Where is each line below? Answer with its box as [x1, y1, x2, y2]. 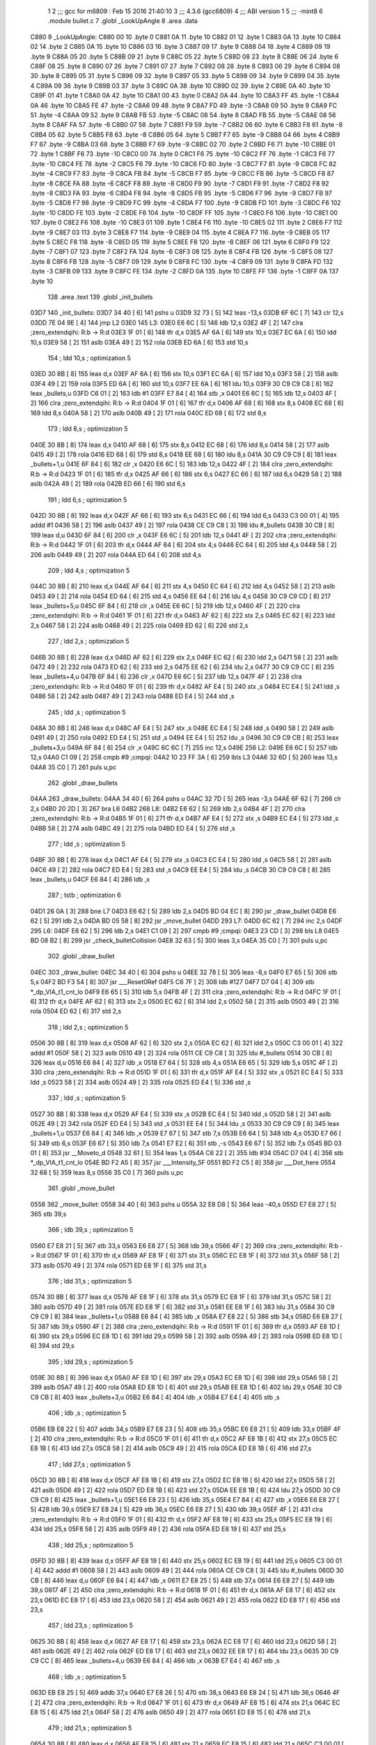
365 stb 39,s [30, 1210, 67, 1218]
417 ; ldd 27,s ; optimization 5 [47, 1460, 132, 1469]
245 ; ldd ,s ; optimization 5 [47, 708, 126, 716]
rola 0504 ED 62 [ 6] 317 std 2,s [30, 1007, 122, 1016]
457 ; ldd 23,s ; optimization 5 [47, 1621, 134, 1630]
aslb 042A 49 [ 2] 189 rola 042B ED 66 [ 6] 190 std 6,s [30, 480, 186, 488]
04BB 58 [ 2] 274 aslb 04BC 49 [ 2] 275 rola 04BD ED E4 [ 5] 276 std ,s [30, 824, 236, 832]
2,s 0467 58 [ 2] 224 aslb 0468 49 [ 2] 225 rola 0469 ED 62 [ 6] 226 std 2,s [30, 621, 249, 630]
